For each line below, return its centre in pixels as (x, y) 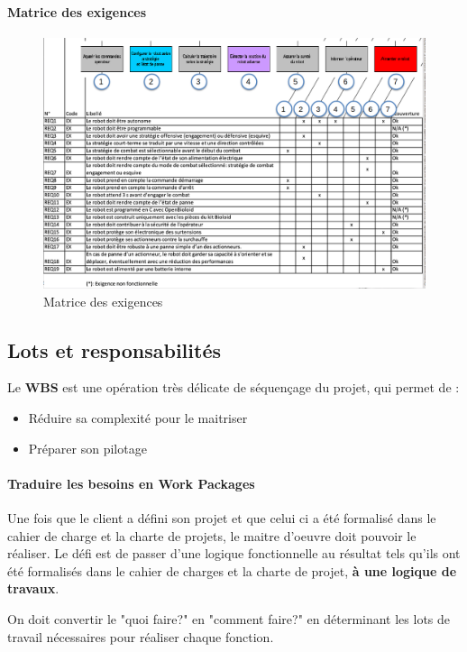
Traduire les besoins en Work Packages (131, 483)
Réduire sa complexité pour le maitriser (138, 418)
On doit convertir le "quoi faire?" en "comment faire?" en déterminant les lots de (229, 618)
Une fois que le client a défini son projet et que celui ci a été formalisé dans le (222, 518)
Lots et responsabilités (114, 349)
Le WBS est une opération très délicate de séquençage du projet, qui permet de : (233, 387)
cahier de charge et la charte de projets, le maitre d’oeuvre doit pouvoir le (212, 535)
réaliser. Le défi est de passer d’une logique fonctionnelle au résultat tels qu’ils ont (234, 553)
